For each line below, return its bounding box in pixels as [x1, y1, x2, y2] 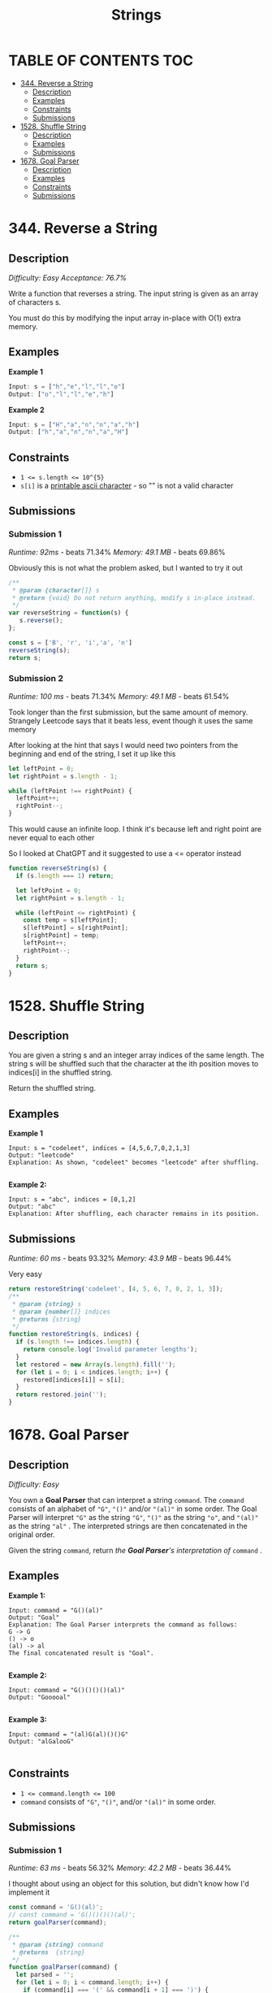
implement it [8, 1887, 50, 1897]
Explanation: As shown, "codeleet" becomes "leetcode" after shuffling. [8, 1158, 260, 1167]
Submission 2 [8, 673, 63, 684]
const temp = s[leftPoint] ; [23, 916, 118, 924]
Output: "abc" [8, 1203, 57, 1211]
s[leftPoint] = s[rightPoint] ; [23, 924, 129, 932]
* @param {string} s [11, 1300, 82, 1308]
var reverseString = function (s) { [8, 609, 129, 617]
